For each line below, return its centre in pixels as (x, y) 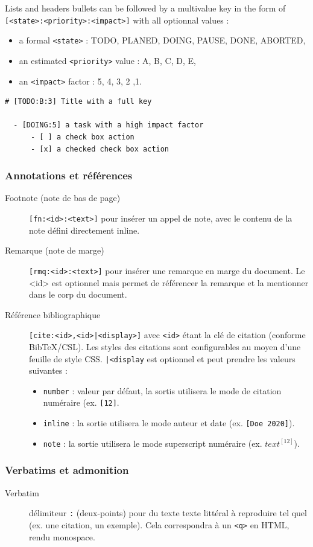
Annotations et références (69, 175)
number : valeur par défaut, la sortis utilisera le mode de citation (162, 390)
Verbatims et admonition (67, 470)
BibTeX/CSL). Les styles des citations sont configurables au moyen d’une (165, 346)
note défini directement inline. (84, 230)
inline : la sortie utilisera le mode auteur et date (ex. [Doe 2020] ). (169, 423)
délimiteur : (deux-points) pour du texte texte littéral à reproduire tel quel (168, 513)
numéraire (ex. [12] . (81, 402)
